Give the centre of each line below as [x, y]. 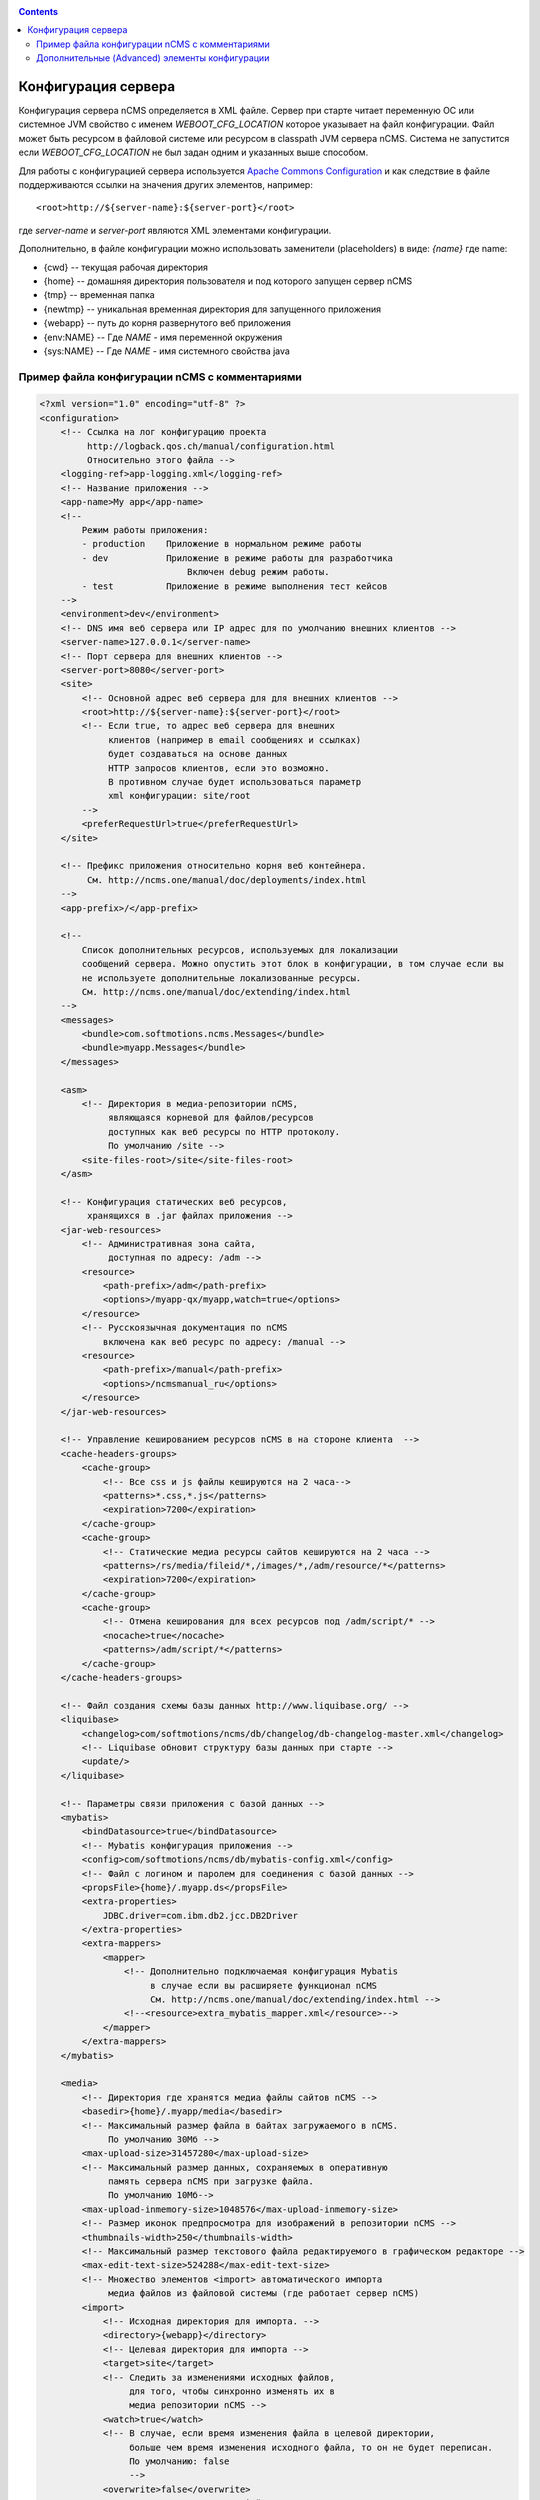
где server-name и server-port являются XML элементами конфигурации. [175, 230]
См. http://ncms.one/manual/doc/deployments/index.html [226, 879]
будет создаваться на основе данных [198, 754]
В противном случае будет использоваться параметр [235, 782]
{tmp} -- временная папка [99, 295]
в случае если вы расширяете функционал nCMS [264, 1985]
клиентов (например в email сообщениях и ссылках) [235, 739]
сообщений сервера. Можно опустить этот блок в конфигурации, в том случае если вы [292, 964]
